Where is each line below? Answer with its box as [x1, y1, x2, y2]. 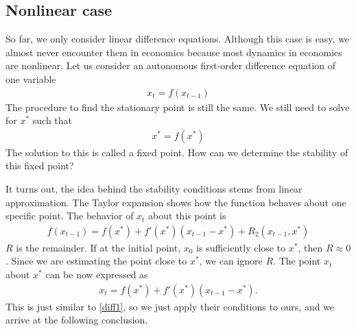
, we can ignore [199, 254, 263, 268]
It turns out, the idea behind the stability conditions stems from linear [5, 182, 302, 196]
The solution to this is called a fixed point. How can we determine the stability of [5, 145, 348, 159]
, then [298, 240, 323, 254]
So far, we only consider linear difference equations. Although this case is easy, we [5, 32, 350, 46]
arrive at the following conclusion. [5, 312, 148, 327]
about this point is [148, 208, 226, 223]
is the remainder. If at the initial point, [16, 240, 181, 254]
